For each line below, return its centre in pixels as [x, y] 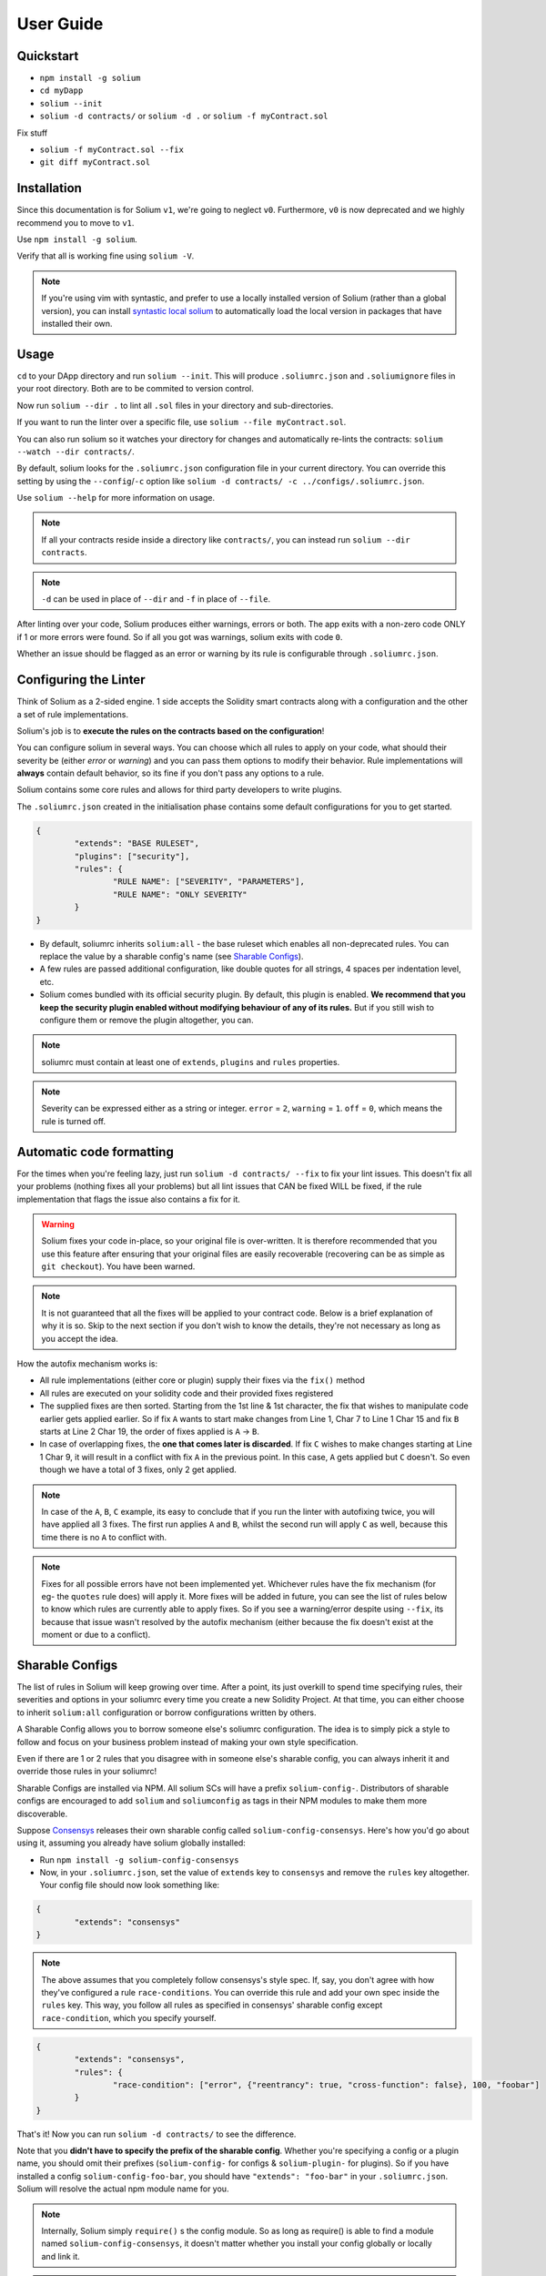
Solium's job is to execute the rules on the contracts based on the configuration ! [171, 731]
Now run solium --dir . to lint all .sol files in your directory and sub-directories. [175, 405]
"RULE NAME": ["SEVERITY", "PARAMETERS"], [208, 882]
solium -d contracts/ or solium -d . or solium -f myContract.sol [184, 116]
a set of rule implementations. [73, 714]
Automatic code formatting [96, 1152]
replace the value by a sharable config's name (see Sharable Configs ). [172, 956]
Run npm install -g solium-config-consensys [139, 1859]
